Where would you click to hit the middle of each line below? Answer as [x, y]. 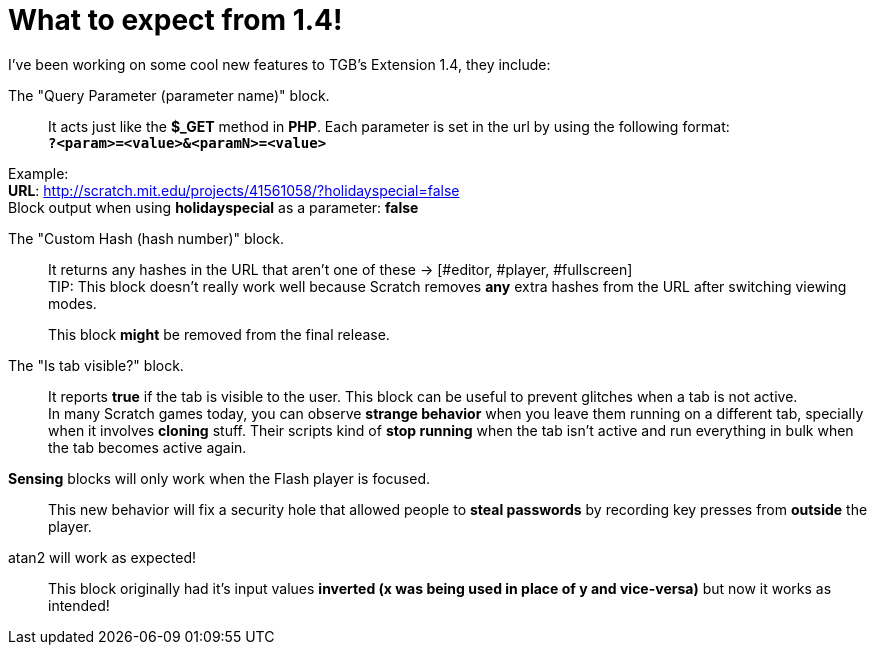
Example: [38, 173]
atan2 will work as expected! [102, 557]
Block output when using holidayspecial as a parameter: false [213, 207]
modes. [72, 303]
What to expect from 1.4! [175, 20]
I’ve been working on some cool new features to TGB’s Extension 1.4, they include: [279, 64]
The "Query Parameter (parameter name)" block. [169, 95]
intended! [79, 605]
